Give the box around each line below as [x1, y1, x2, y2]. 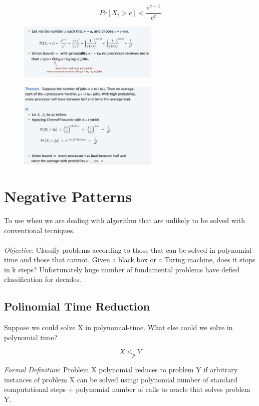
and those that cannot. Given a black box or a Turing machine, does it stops [20, 254, 255, 265]
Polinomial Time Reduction [4, 298, 150, 314]
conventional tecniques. [4, 225, 75, 235]
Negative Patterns [4, 185, 132, 206]
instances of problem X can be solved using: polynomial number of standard [4, 374, 238, 384]
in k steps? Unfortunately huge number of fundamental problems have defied [4, 264, 239, 274]
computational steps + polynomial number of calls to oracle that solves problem [4, 384, 250, 394]
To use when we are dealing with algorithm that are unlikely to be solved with [4, 215, 245, 225]
